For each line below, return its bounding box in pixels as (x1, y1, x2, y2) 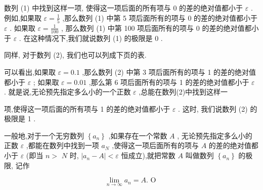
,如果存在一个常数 (108, 130, 167, 140)
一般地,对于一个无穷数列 (4, 130, 84, 140)
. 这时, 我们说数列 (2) (178, 103, 248, 114)
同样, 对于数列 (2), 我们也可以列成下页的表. (4, 50, 147, 60)
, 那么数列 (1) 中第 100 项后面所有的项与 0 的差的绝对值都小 (61, 22, 259, 33)
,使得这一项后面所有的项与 (112, 140, 199, 151)
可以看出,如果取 (4, 66, 56, 77)
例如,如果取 (4, 12, 41, 23)
